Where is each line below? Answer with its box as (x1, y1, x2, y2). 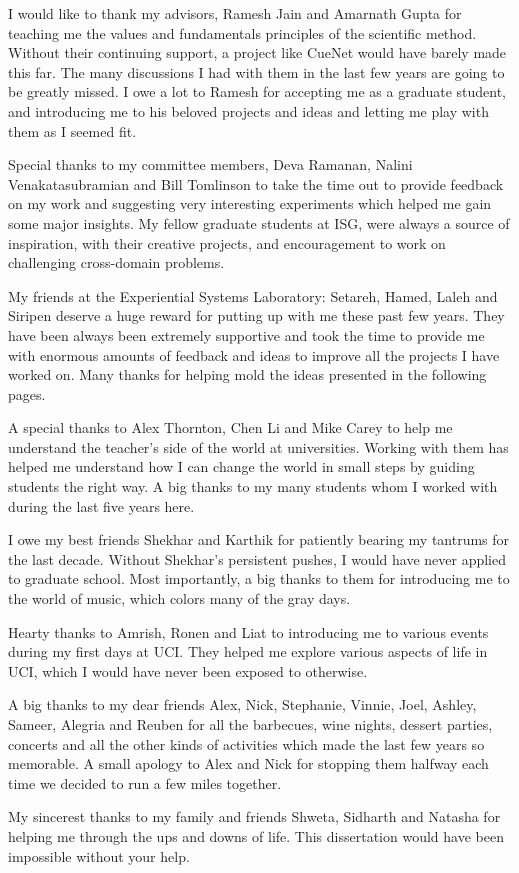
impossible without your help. (8, 845, 190, 866)
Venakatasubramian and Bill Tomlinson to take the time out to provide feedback (8, 173, 504, 194)
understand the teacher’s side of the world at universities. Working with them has (8, 436, 509, 457)
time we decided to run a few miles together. (8, 772, 282, 793)
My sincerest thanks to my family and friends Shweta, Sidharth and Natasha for (8, 806, 501, 827)
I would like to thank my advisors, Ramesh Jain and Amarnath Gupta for (8, 3, 462, 23)
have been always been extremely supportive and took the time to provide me (8, 324, 485, 345)
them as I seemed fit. (8, 120, 137, 141)
